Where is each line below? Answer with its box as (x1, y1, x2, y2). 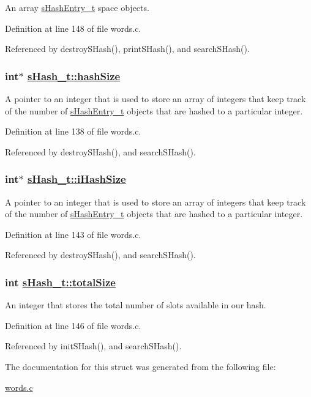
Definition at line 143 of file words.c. (5, 228, 141, 240)
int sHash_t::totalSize (5, 274, 116, 289)
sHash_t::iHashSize (27, 171, 126, 187)
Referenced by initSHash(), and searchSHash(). (5, 339, 182, 352)
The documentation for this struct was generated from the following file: (5, 360, 276, 373)
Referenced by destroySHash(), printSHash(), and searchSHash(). (5, 42, 250, 55)
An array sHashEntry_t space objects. (5, 1, 149, 13)
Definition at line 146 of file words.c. (5, 319, 141, 332)
